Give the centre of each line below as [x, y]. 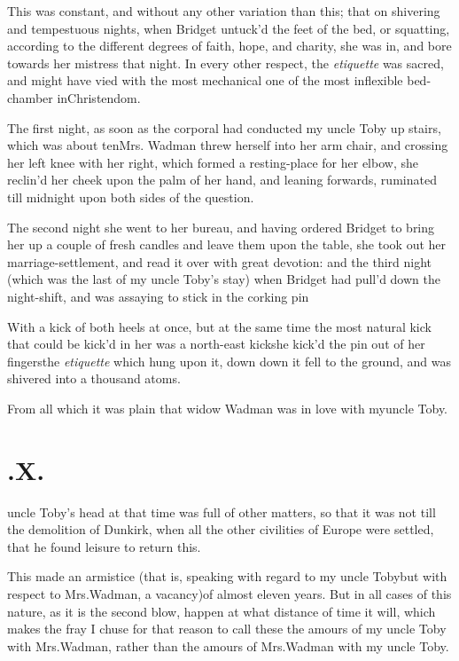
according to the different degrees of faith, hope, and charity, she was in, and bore [229, 46]
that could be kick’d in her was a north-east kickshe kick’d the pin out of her [216, 344]
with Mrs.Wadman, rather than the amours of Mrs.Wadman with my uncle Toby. [228, 645]
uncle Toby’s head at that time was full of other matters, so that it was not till [222, 511]
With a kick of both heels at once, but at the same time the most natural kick [219, 326]
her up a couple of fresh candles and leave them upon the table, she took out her [227, 244]
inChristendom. [99, 97]
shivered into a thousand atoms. [94, 378]
